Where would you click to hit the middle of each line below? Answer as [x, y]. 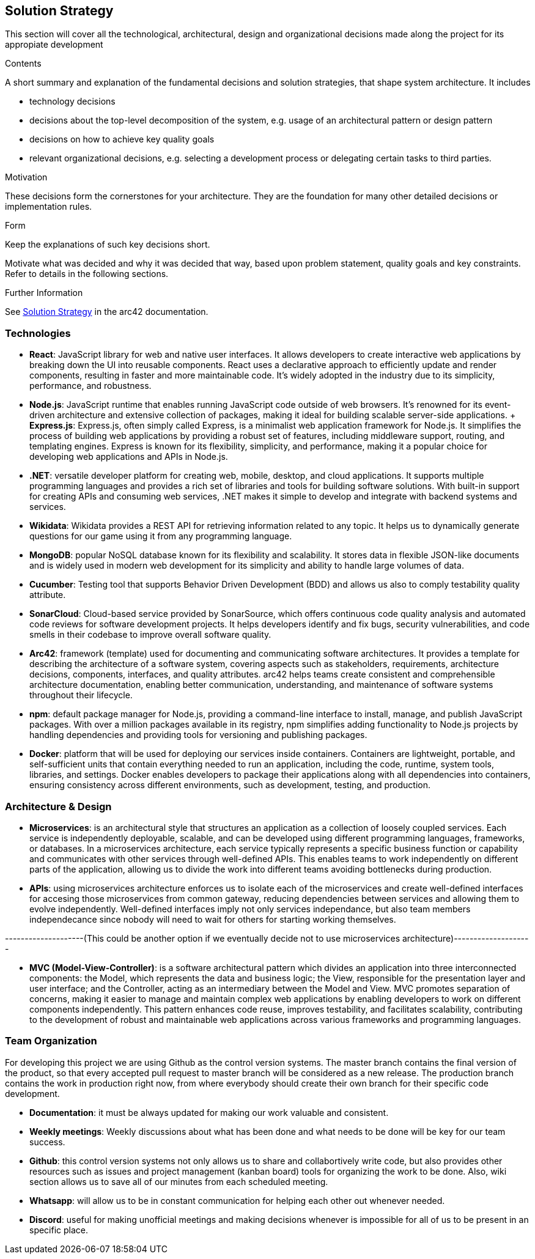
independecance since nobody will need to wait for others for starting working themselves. [213, 919]
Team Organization [51, 1041]
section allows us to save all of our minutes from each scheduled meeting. [179, 1181]
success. [47, 1142]
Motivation [26, 177]
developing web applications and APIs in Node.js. [129, 457]
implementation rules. [49, 207]
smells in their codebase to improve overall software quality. [150, 635]
